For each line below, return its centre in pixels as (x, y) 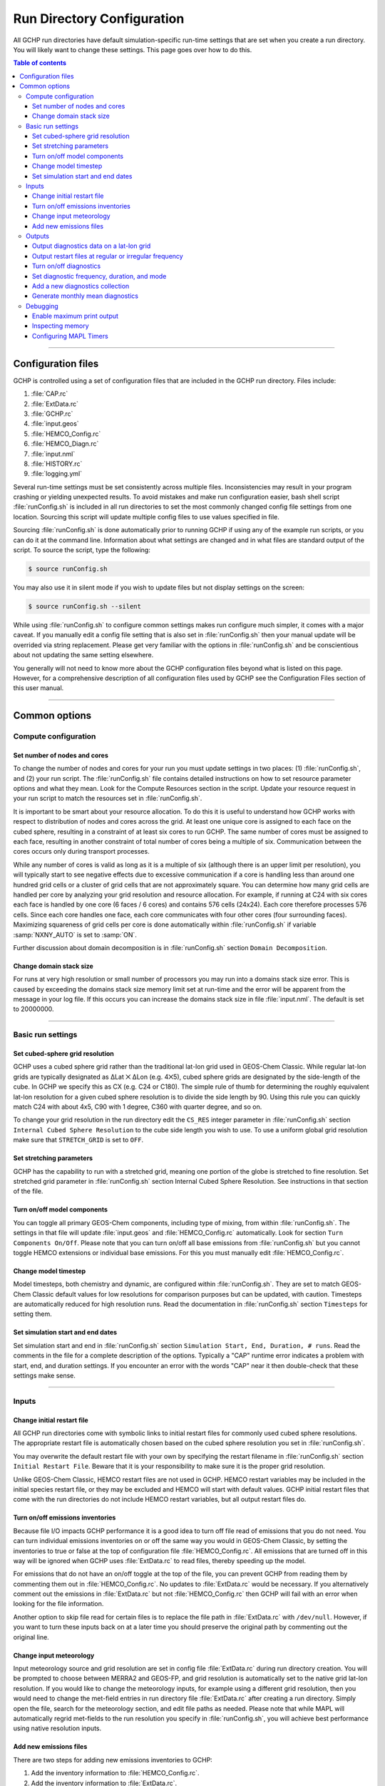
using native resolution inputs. (57, 1728)
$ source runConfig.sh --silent (85, 606)
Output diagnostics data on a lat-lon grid (92, 246)
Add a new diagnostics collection (81, 286)
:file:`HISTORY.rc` (57, 464)
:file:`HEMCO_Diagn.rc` (65, 444)
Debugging (42, 306)
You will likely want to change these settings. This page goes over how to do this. (133, 49)
